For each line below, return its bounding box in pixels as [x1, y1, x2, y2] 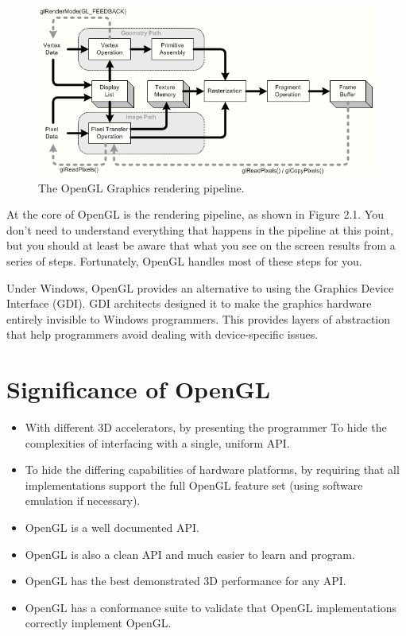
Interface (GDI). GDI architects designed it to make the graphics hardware [6, 295, 372, 312]
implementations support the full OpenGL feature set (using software [25, 476, 363, 493]
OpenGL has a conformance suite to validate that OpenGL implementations [25, 599, 396, 615]
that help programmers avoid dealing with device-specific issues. [6, 326, 319, 343]
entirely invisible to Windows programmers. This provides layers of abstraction [6, 310, 391, 327]
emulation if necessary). [25, 492, 141, 509]
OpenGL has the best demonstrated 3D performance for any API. [25, 572, 346, 589]
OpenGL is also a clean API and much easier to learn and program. [25, 545, 355, 562]
